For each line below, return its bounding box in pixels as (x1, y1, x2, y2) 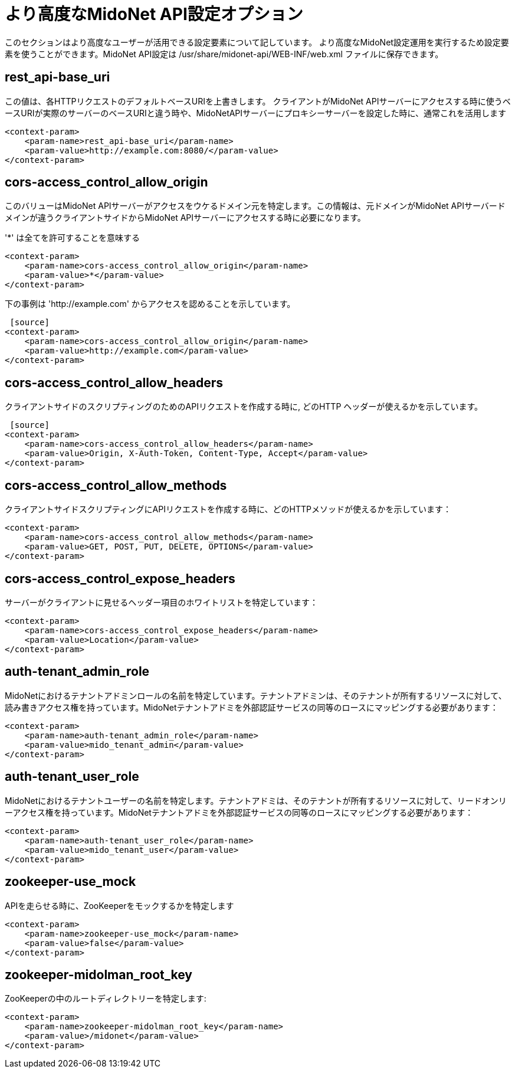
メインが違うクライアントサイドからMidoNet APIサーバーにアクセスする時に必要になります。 (5, 212, 366, 223)
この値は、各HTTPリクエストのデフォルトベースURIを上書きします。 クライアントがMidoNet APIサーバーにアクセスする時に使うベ (5, 96, 511, 106)
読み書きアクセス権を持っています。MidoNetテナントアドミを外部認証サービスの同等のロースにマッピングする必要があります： (5, 702, 498, 712)
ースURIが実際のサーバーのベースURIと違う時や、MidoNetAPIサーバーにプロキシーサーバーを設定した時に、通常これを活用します (5, 107, 507, 118)
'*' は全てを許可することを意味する (5, 233, 140, 243)
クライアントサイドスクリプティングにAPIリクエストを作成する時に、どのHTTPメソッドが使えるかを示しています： (5, 504, 452, 515)
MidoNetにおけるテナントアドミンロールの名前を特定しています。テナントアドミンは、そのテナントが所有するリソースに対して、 (5, 690, 507, 701)
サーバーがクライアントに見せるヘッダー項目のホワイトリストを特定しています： (5, 597, 318, 607)
